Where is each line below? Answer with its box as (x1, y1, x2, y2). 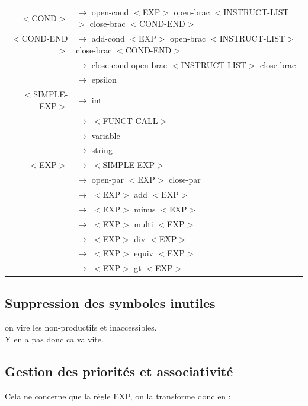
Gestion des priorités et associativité (5, 362, 233, 380)
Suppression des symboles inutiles (5, 293, 216, 312)
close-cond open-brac (91, 58, 168, 71)
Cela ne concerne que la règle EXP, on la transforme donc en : (5, 389, 231, 402)
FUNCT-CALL (102, 114, 158, 126)
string (91, 144, 113, 156)
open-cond (91, 5, 129, 18)
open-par (91, 173, 124, 186)
